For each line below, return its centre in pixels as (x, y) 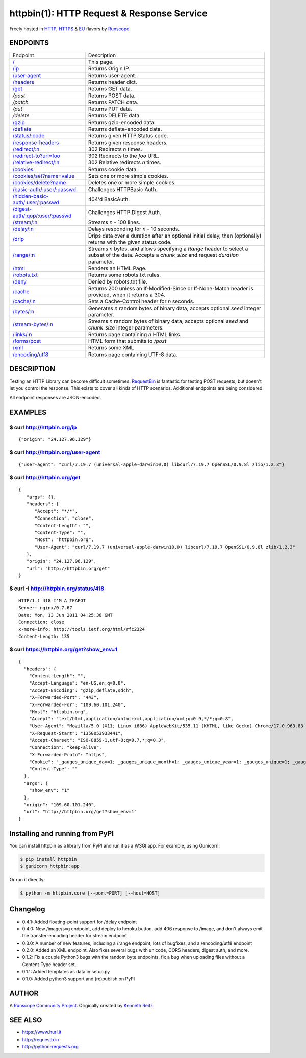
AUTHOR (24, 993)
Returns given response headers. (128, 143)
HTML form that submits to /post (127, 341)
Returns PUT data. (110, 109)
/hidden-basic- (31, 196)
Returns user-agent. (112, 76)
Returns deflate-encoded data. (125, 129)
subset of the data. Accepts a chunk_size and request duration (163, 255)
